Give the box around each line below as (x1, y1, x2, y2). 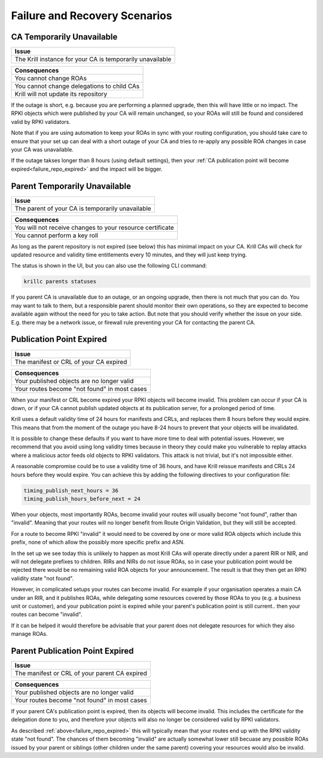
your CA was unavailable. (11, 146, 74, 153)
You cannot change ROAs (14, 74, 87, 83)
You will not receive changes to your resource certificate (14, 223, 175, 232)
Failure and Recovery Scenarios (11, 9, 173, 22)
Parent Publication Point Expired (11, 645, 134, 656)
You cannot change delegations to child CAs (14, 82, 140, 90)
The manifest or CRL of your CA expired (14, 357, 127, 366)
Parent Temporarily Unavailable (11, 181, 132, 191)
